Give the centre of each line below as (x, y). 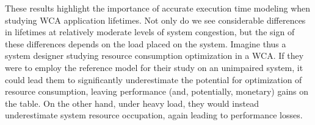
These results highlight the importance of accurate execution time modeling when (158, 8)
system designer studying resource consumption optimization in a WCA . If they (154, 56)
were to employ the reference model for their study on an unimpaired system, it (154, 67)
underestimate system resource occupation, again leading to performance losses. (154, 115)
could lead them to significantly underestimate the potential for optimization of (154, 79)
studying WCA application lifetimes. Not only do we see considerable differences (155, 20)
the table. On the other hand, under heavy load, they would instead (132, 103)
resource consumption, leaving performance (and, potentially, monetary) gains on (157, 91)
